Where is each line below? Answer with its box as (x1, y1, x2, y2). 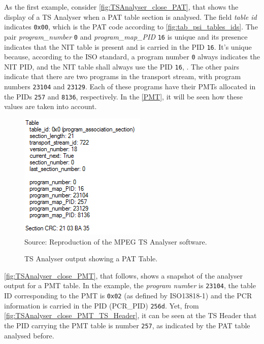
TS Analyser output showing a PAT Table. (24, 253, 158, 264)
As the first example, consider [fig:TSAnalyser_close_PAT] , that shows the (4, 2, 239, 12)
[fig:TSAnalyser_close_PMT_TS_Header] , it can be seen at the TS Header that (4, 310, 257, 321)
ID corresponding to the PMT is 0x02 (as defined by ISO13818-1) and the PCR (4, 290, 252, 300)
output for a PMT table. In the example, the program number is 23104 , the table (4, 280, 256, 291)
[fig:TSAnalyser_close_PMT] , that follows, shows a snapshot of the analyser (4, 270, 243, 281)
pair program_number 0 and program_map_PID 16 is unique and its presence (4, 31, 248, 42)
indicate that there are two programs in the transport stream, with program (4, 71, 241, 82)
